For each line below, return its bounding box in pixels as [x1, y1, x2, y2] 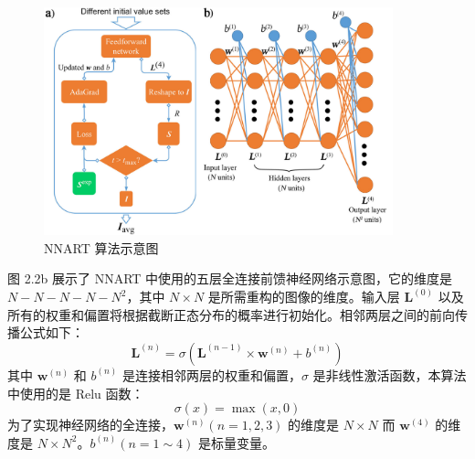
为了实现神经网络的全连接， [7, 415, 174, 434]
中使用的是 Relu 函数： [7, 383, 144, 402]
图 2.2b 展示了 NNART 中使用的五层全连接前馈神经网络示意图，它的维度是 [7, 269, 453, 288]
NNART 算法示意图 [44, 238, 159, 257]
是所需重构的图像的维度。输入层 [207, 287, 400, 306]
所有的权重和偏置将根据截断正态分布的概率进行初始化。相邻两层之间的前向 [7, 304, 455, 324]
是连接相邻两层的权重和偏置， [121, 365, 301, 384]
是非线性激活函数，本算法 [312, 365, 467, 384]
